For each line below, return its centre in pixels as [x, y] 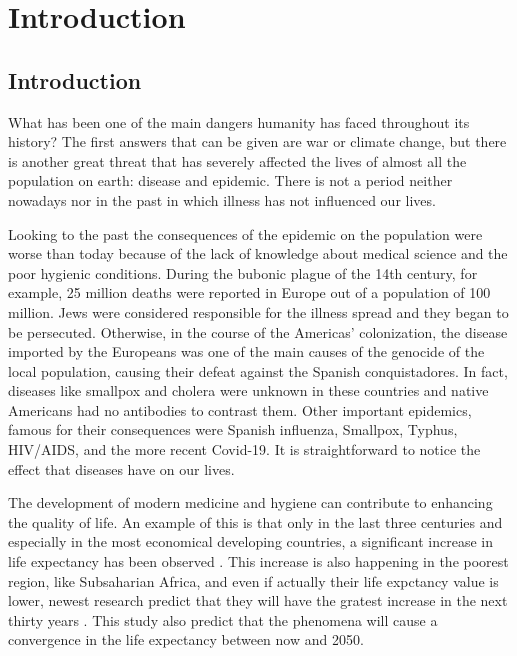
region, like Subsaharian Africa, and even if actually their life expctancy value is [253, 580]
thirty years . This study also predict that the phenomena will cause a [223, 619]
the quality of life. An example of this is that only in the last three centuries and [255, 521]
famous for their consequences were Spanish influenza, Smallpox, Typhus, [233, 429]
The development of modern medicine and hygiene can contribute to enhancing [250, 502]
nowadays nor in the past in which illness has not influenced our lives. [222, 199]
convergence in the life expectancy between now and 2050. [186, 639]
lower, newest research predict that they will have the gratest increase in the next [258, 600]
